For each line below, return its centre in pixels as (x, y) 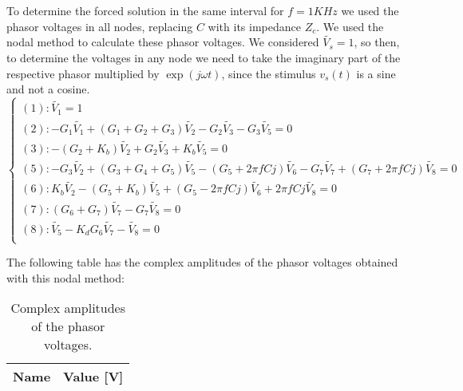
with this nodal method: (65, 277)
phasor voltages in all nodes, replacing (100, 26)
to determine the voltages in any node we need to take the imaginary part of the (204, 57)
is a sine (376, 73)
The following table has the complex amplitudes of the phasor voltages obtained (202, 262)
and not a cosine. (48, 89)
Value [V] (93, 377)
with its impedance (254, 26)
